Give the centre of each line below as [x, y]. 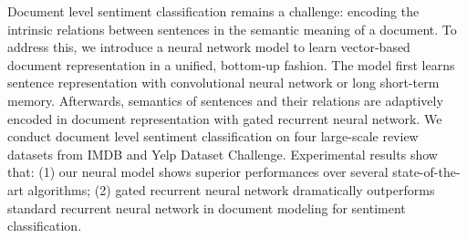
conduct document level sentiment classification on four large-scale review [213, 136]
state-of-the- [426, 172]
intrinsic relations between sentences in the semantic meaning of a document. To [232, 29]
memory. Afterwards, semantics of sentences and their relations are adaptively [225, 100]
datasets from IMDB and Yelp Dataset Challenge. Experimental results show [223, 154]
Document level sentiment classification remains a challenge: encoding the [213, 11]
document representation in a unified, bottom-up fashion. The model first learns [231, 64]
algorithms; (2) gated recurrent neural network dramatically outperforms [231, 189]
